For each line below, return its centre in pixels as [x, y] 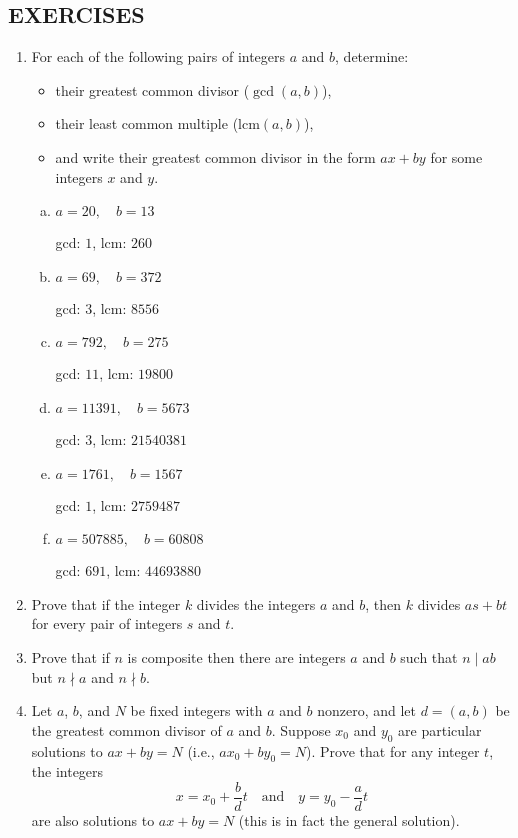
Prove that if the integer [106, 603]
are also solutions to [93, 819]
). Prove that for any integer [393, 750]
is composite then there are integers [236, 656]
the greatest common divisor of [126, 729]
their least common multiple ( [147, 123]
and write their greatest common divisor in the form [215, 156]
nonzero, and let [367, 710]
